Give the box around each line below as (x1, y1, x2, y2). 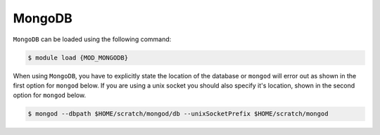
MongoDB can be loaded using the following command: (13, 35, 172, 43)
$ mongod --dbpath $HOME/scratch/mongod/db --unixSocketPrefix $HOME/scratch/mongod (27, 110, 329, 118)
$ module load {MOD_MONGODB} (27, 53, 129, 62)
